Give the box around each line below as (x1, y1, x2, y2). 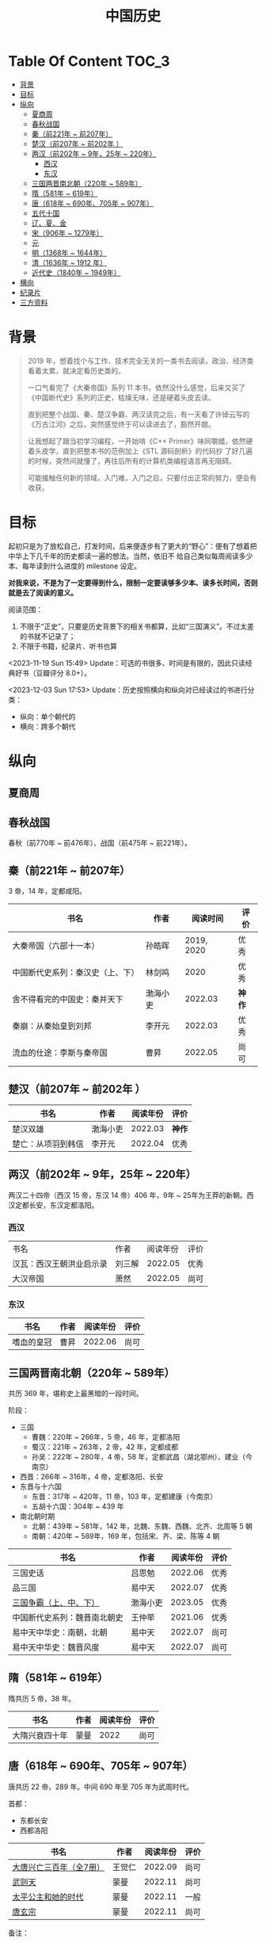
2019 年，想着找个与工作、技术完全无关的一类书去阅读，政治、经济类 (27, 356, 254, 365)
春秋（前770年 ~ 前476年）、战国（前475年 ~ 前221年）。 (8, 838, 192, 848)
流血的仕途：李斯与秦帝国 (12, 1047, 108, 1058)
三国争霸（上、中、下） (12, 1597, 101, 1608)
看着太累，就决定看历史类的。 (27, 365, 125, 375)
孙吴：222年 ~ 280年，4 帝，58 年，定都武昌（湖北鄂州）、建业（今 (31, 1452, 253, 1462)
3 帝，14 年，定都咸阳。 (8, 886, 87, 896)
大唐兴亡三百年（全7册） (12, 1861, 105, 1872)
